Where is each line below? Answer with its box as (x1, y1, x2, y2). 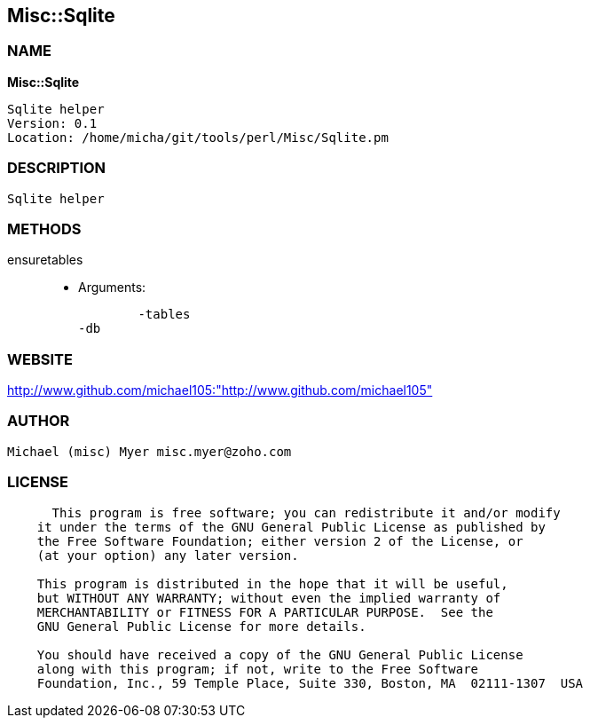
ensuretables (7, 252, 83, 268)
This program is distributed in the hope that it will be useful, (36, 576, 508, 591)
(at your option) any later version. (36, 548, 299, 563)
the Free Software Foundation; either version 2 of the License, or (36, 533, 523, 548)
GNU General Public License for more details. (36, 619, 366, 634)
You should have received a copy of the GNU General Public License (36, 647, 523, 662)
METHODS (7, 219, 82, 238)
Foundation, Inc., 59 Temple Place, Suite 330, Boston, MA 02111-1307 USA (36, 675, 584, 690)
